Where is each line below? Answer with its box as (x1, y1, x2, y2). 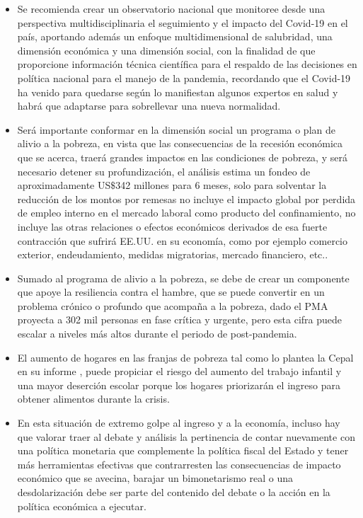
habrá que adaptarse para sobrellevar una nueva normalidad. (17, 98, 281, 113)
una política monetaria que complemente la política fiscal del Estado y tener (17, 443, 349, 458)
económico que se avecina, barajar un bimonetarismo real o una (17, 471, 293, 485)
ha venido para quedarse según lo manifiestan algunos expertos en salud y (17, 84, 338, 99)
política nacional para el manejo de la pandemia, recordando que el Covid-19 (17, 70, 351, 85)
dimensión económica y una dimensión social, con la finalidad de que (17, 42, 316, 57)
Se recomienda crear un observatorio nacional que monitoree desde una (17, 1, 325, 16)
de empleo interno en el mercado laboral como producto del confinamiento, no (17, 205, 356, 220)
